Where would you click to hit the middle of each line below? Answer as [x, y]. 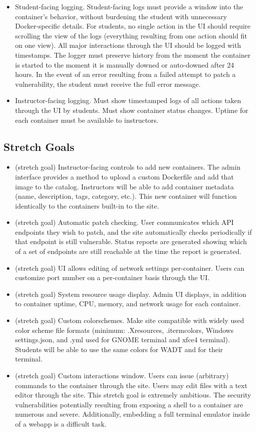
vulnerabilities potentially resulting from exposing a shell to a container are [129, 404]
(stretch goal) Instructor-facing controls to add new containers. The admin [128, 167]
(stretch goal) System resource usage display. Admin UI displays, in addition [131, 294]
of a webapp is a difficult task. [61, 423]
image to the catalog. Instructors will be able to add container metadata [124, 186]
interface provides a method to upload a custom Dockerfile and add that [124, 176]
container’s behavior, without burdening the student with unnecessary [121, 16]
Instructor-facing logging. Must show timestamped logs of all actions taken [128, 100]
